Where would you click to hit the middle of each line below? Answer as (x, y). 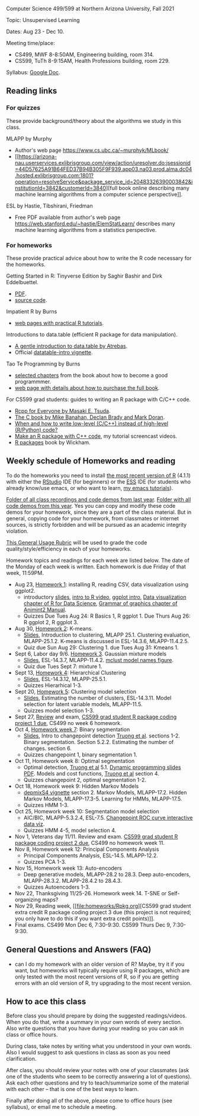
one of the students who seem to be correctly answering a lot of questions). (99, 1077)
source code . (31, 300)
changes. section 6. (48, 748)
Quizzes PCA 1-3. (45, 861)
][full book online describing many (147, 188)
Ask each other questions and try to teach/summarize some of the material (98, 1083)
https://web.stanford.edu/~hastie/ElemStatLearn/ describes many (95, 223)
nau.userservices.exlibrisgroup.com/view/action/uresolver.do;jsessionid (102, 163)
